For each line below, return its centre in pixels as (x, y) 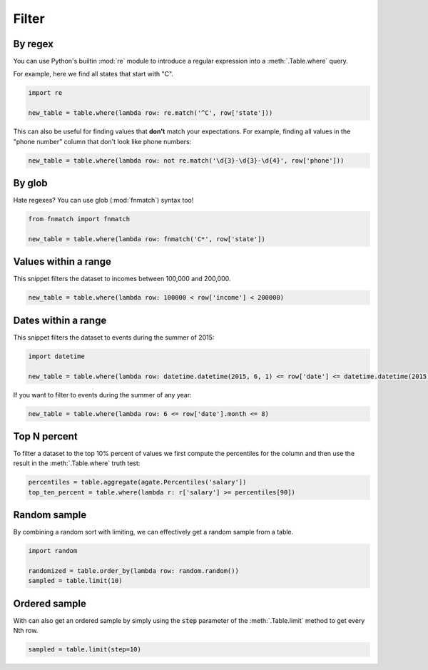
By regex (33, 44)
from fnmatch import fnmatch (79, 219)
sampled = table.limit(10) (75, 581)
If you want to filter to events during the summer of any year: (102, 395)
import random (53, 551)
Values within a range (62, 262)
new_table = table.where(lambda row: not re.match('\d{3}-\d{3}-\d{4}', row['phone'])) (186, 160)
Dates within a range (60, 320)
